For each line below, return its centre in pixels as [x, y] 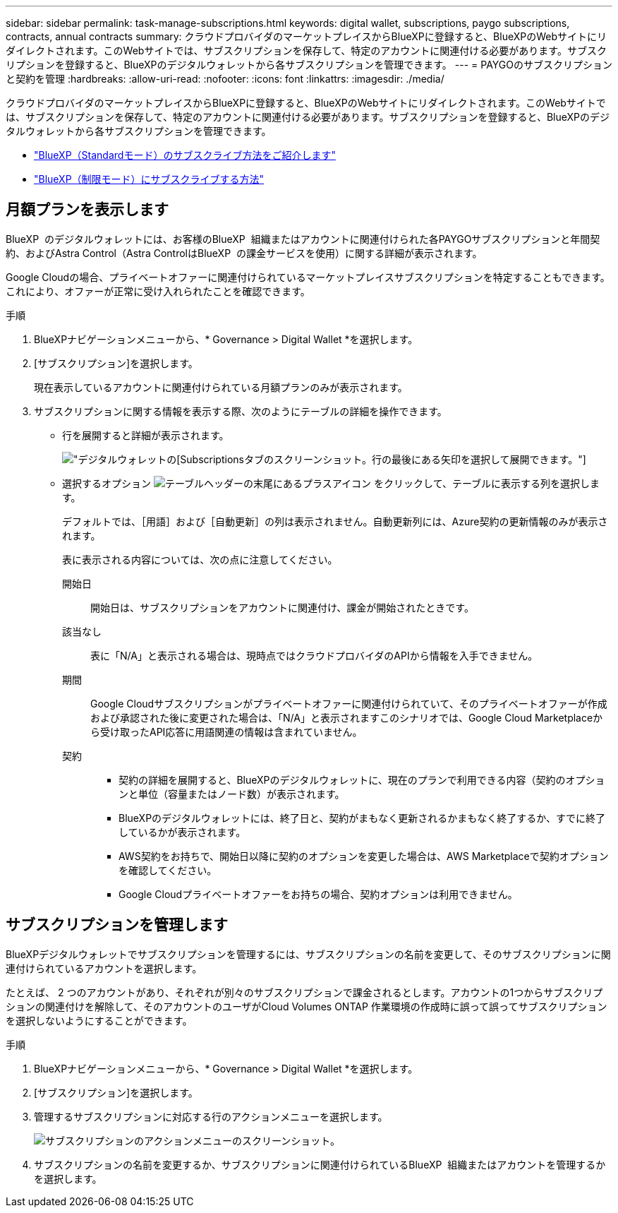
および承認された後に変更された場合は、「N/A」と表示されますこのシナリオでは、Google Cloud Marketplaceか [347, 717]
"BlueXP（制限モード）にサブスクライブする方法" [149, 179]
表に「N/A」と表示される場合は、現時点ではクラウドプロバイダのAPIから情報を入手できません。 [314, 655]
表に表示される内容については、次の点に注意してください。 [200, 559]
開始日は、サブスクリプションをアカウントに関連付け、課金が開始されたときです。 [282, 607]
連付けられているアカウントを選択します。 [104, 968]
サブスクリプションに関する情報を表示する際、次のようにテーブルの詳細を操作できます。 [241, 411]
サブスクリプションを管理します [117, 925]
